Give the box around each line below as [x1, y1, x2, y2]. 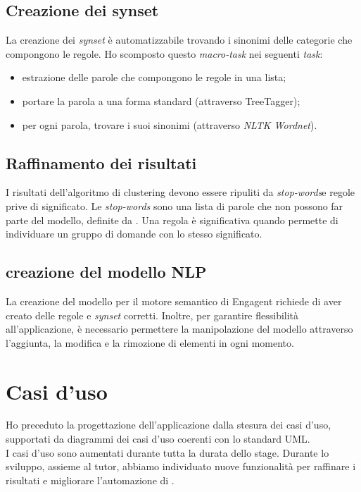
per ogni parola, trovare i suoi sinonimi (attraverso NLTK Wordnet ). [22, 117, 317, 132]
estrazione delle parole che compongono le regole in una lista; [22, 70, 286, 85]
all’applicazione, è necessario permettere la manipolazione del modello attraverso [6, 321, 353, 336]
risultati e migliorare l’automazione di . [6, 472, 175, 487]
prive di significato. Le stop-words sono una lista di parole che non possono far [6, 198, 343, 213]
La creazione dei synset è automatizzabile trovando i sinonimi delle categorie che [6, 32, 353, 47]
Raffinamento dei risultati [6, 152, 197, 173]
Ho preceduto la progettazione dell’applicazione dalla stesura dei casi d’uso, [6, 417, 331, 432]
